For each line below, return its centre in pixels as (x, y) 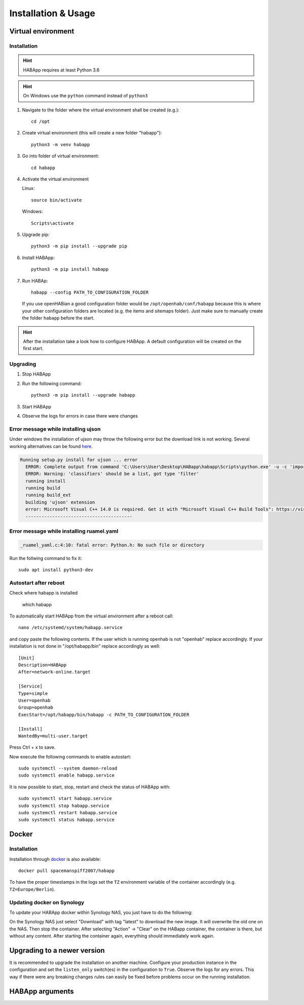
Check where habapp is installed (44, 593)
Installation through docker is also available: (55, 859)
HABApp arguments (42, 991)
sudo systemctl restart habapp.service (68, 813)
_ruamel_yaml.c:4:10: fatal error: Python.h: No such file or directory (112, 545)
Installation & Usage (52, 13)
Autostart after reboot (37, 582)
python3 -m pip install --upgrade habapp (83, 395)
